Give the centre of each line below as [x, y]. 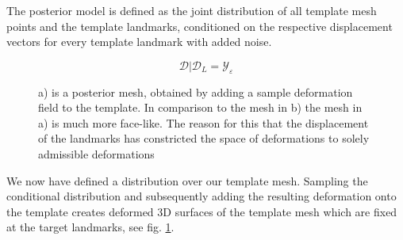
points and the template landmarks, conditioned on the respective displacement [200, 26]
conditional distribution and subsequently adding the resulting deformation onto [201, 196]
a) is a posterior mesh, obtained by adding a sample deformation [196, 91]
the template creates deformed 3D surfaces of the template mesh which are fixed [202, 211]
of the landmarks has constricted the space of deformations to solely [204, 138]
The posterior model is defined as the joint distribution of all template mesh [192, 10]
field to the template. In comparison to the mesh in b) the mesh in [200, 107]
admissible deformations [96, 153]
